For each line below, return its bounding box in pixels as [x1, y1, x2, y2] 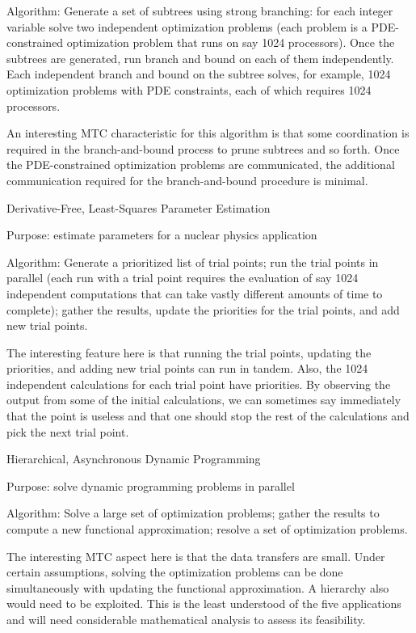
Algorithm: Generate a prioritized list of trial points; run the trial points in [6, 253, 379, 270]
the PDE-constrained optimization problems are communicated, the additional [6, 156, 395, 173]
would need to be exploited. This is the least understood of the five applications [6, 595, 401, 612]
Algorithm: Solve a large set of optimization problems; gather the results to [6, 504, 380, 521]
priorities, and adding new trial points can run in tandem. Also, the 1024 [6, 360, 368, 377]
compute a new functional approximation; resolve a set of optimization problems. [6, 521, 408, 538]
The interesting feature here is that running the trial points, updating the [6, 344, 372, 361]
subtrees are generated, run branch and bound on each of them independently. [6, 49, 394, 66]
